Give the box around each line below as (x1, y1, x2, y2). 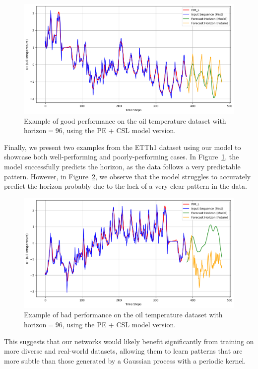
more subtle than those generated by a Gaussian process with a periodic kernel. (4, 355, 246, 366)
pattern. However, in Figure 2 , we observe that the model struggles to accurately (4, 171, 251, 181)
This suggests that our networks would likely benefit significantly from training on (4, 336, 254, 346)
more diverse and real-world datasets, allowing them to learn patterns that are (4, 346, 243, 356)
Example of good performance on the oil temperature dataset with (24, 115, 226, 126)
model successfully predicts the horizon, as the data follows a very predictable (4, 161, 241, 172)
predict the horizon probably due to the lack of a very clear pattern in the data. (4, 181, 247, 191)
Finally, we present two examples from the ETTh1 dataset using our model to (4, 142, 241, 152)
